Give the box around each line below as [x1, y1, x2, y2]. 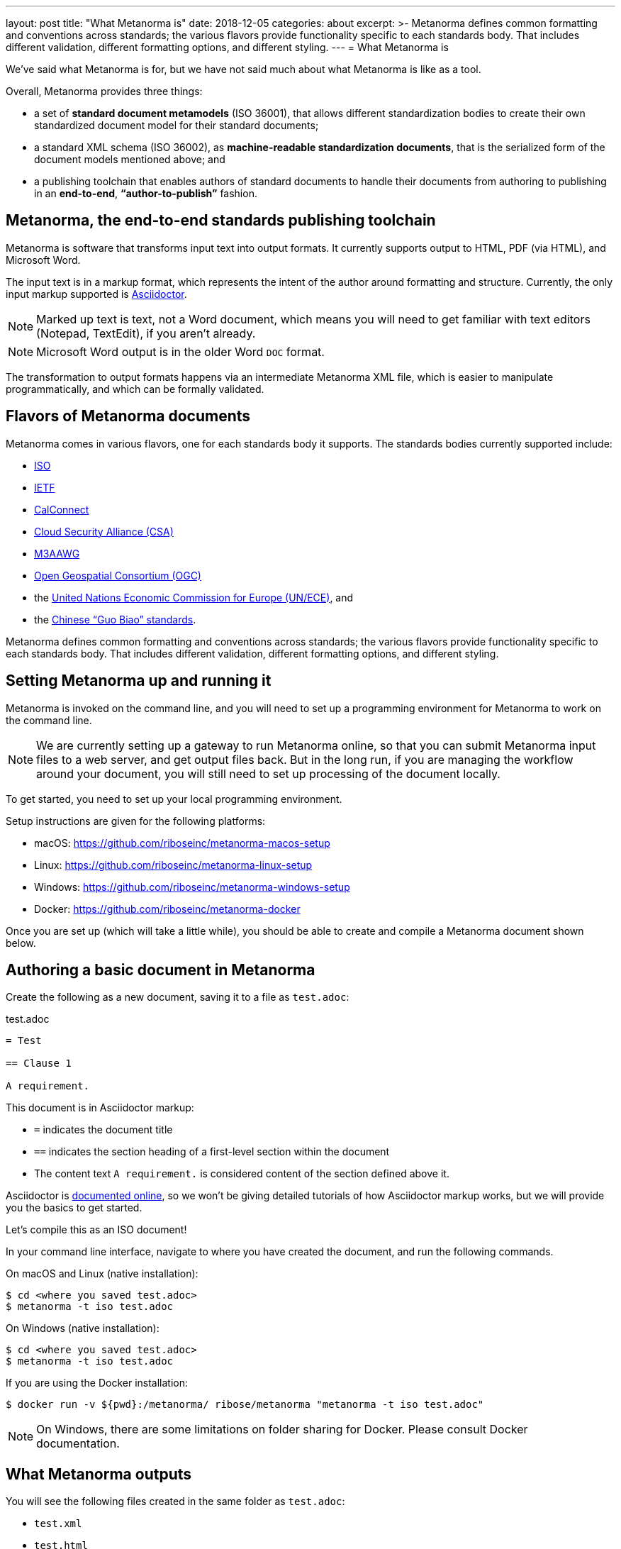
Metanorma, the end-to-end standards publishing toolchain [6, 211, 436, 230]
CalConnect [34, 503, 89, 516]
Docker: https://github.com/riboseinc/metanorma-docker [34, 902, 301, 915]
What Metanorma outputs [6, 1465, 192, 1483]
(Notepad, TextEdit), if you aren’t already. [36, 326, 256, 340]
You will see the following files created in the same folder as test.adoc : [6, 1495, 345, 1508]
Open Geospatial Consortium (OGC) [34, 569, 201, 582]
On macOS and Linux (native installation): [6, 1267, 198, 1280]
